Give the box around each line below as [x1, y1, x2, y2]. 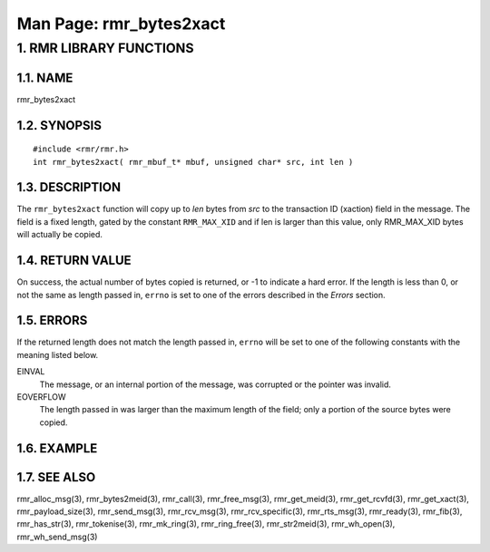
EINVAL [16, 366, 45, 377]
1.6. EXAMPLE [16, 441, 98, 456]
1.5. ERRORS [16, 313, 88, 328]
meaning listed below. [16, 349, 99, 360]
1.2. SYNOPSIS [16, 118, 102, 133]
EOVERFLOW [16, 391, 67, 402]
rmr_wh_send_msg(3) [16, 531, 98, 542]
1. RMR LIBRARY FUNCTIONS [16, 40, 194, 56]
